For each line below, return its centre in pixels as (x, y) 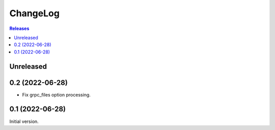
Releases (19, 28)
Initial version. (24, 121)
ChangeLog (34, 13)
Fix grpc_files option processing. (57, 94)
